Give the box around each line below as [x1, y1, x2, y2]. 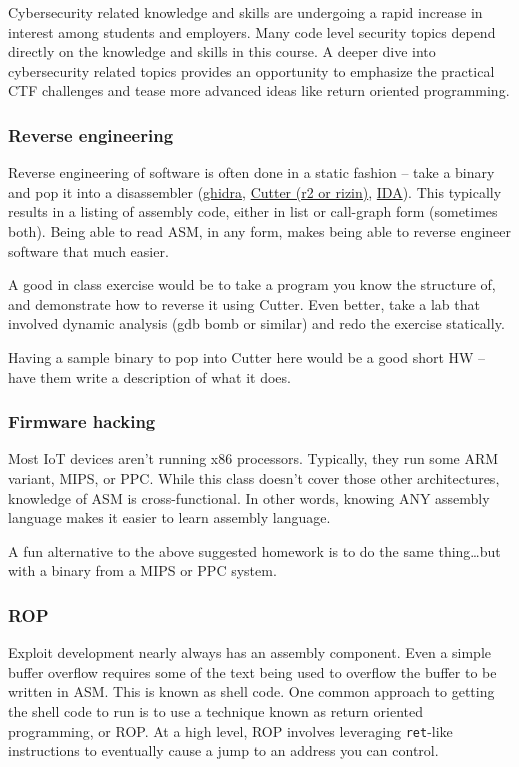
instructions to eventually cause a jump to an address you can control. [8, 740, 439, 761]
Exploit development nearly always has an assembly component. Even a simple [8, 642, 492, 663]
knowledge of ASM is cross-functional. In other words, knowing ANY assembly [8, 487, 490, 508]
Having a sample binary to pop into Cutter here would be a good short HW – [8, 346, 486, 367]
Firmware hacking [8, 409, 156, 434]
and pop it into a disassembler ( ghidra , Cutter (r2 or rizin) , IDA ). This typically [8, 181, 502, 202]
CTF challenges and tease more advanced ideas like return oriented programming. [8, 80, 510, 101]
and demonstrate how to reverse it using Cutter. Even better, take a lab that [8, 293, 480, 314]
